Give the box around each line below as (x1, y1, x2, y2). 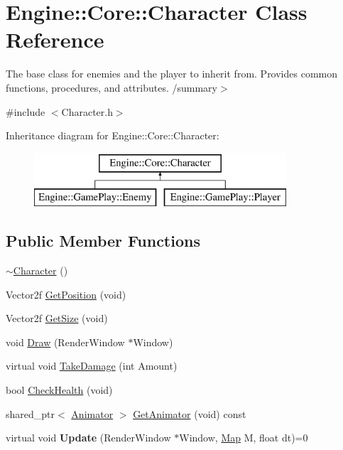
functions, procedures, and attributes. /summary (6, 80, 218, 95)
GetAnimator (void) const (133, 406, 246, 421)
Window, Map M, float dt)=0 (179, 430, 308, 445)
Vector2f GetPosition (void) (6, 286, 126, 301)
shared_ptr (6, 406, 55, 421)
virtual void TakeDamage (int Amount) (6, 358, 178, 373)
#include (6, 104, 45, 119)
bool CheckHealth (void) (6, 382, 113, 397)
